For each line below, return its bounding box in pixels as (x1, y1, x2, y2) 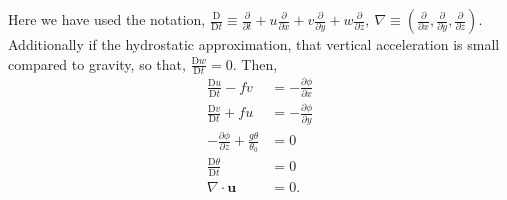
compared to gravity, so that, (8, 53, 186, 74)
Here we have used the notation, (8, 9, 206, 29)
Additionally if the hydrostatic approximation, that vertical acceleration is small (8, 34, 500, 54)
